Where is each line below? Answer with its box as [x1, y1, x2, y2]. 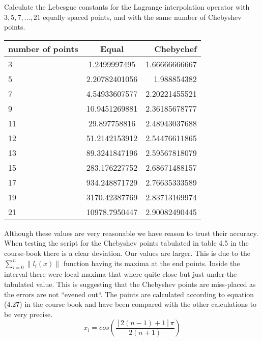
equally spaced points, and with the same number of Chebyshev [43, 11, 242, 22]
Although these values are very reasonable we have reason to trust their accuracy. [4, 227, 258, 238]
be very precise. [4, 308, 53, 319]
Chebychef [154, 42, 197, 55]
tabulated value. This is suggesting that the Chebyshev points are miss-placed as [4, 278, 256, 289]
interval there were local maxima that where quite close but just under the [4, 269, 237, 279]
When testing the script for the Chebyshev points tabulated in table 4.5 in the [4, 238, 249, 248]
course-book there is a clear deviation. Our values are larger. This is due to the [4, 247, 251, 258]
